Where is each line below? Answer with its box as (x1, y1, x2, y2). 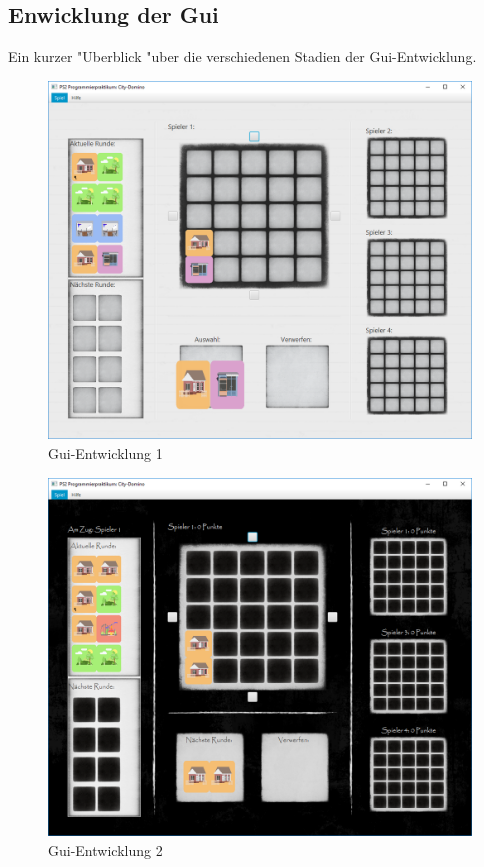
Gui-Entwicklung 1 (48, 442, 163, 463)
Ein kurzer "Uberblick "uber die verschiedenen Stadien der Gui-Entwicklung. (8, 46, 477, 67)
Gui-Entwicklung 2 (48, 839, 163, 860)
